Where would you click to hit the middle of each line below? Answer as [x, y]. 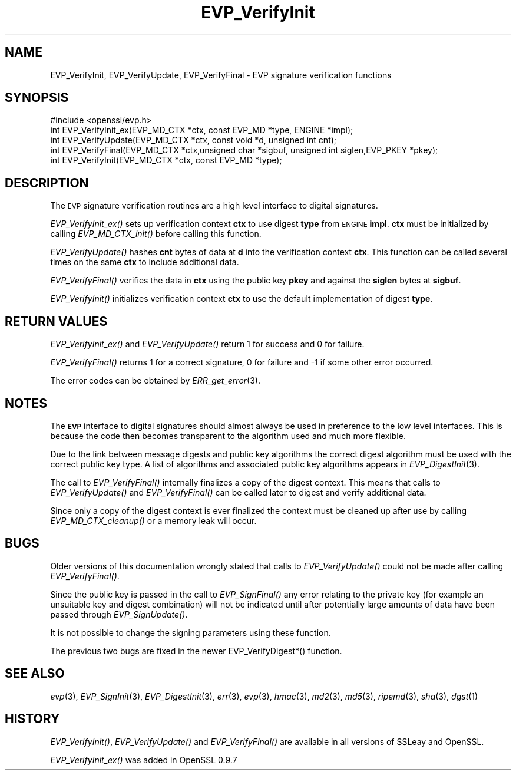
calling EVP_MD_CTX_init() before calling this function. [156, 234]
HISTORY [32, 719]
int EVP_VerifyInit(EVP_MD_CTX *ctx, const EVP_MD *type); [166, 160]
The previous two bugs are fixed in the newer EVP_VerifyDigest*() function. [196, 651]
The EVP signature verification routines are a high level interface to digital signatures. [214, 206]
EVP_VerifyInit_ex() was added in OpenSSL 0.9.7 [144, 760]
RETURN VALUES [56, 321]
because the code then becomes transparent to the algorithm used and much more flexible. [228, 436]
